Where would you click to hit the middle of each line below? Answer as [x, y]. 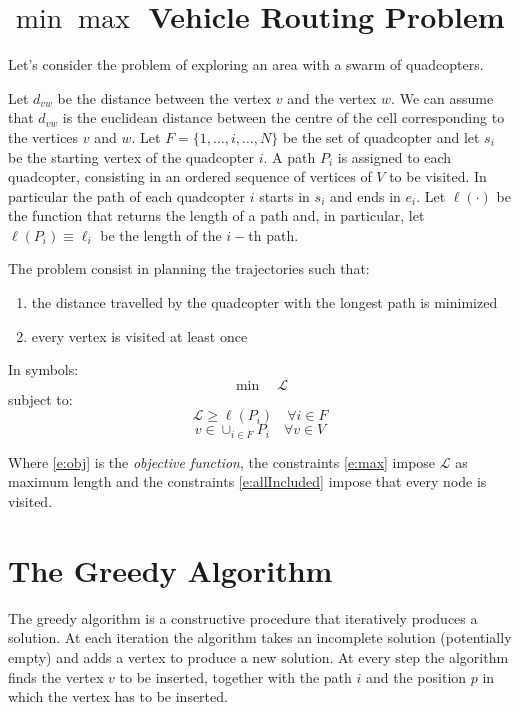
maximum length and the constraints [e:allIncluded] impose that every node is [247, 481]
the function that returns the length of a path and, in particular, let [216, 215]
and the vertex [332, 97]
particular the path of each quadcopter [126, 195]
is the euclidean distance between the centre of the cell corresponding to [283, 117]
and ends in [365, 195]
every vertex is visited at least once [139, 335]
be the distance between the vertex [164, 97]
